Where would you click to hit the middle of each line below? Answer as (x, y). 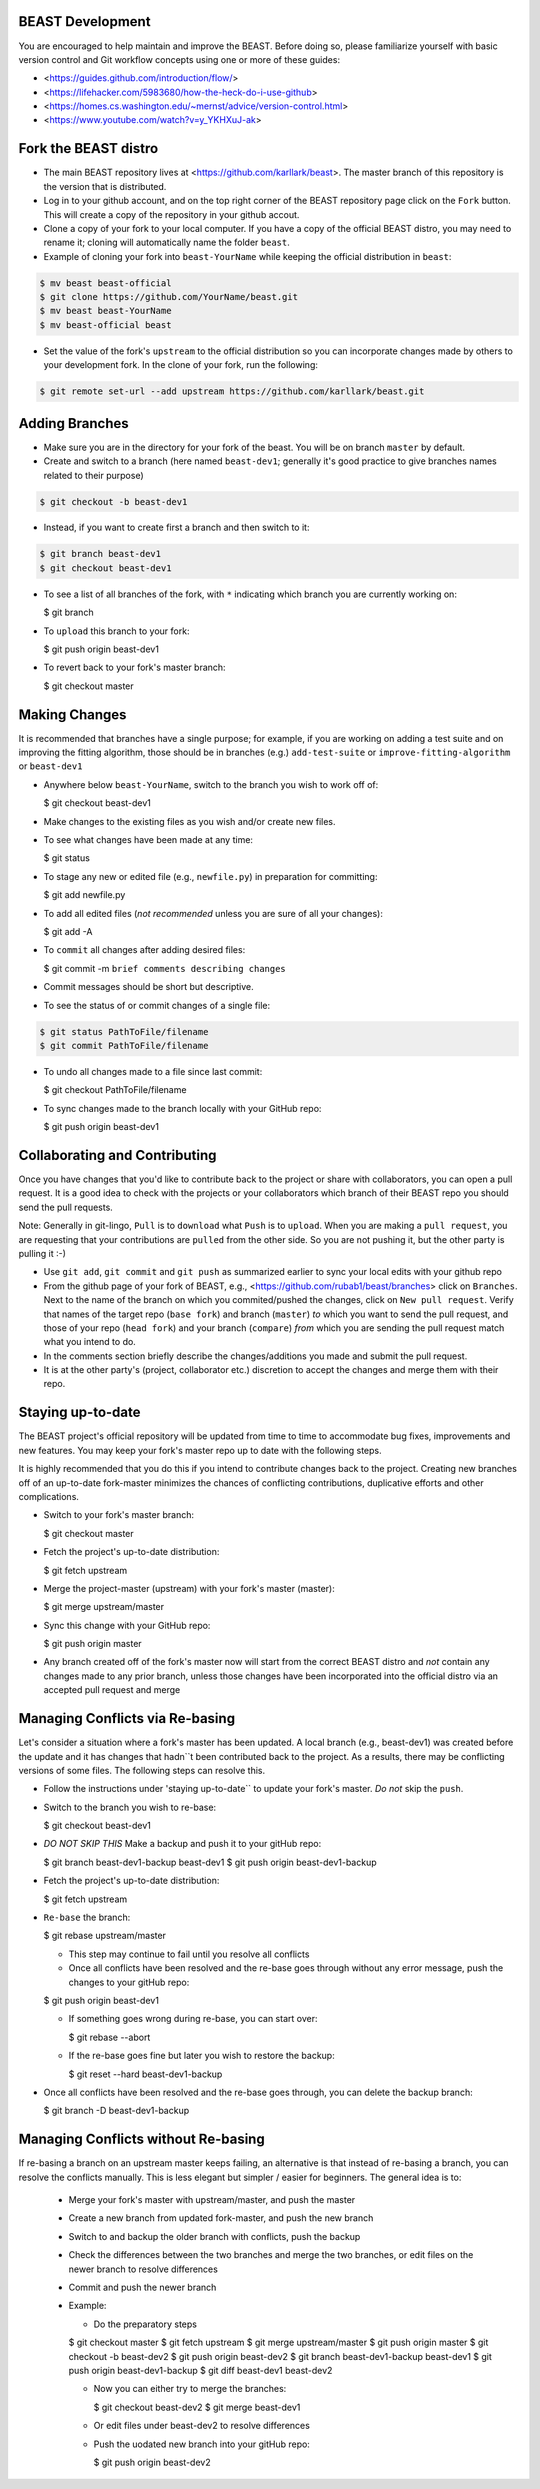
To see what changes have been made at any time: (148, 840)
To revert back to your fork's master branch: (134, 667)
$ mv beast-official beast (105, 324)
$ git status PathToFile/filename (124, 1031)
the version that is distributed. (105, 186)
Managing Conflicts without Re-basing (141, 2139)
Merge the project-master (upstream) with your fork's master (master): (189, 1588)
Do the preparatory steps (145, 2324)
